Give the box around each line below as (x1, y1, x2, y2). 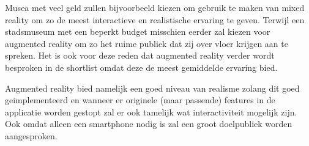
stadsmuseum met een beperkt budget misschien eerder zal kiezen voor (5, 25, 270, 38)
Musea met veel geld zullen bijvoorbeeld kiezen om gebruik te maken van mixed (5, 1, 305, 13)
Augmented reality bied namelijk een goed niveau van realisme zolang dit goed (5, 81, 300, 94)
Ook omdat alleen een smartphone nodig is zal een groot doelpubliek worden (5, 117, 292, 130)
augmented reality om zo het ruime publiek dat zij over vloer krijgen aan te (5, 37, 288, 49)
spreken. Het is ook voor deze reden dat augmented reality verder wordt (5, 49, 275, 62)
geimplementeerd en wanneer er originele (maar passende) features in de (5, 93, 275, 106)
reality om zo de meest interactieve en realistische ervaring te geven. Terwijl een (5, 13, 305, 26)
